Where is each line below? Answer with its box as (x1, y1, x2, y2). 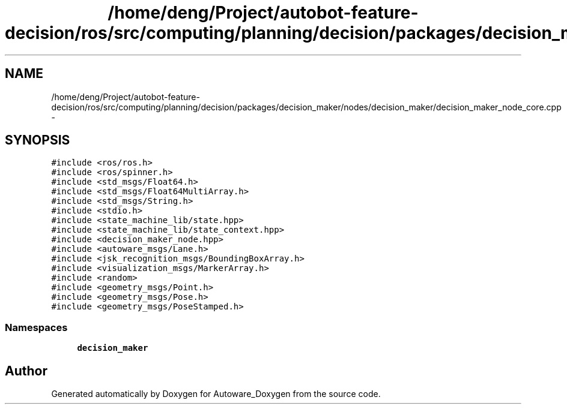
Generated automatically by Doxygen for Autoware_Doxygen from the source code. (51, 389, 381, 399)
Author (5, 363, 47, 378)
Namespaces (5, 321, 68, 333)
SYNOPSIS (5, 133, 70, 148)
